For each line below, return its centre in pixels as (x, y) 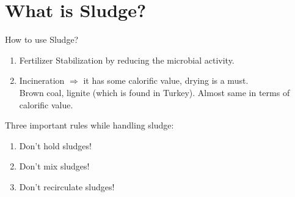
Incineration (42, 80)
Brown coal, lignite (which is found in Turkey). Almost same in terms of (155, 92)
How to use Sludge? (42, 39)
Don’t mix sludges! (54, 166)
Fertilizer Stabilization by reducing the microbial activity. (127, 60)
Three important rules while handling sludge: (89, 125)
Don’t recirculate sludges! (67, 186)
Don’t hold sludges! (55, 145)
